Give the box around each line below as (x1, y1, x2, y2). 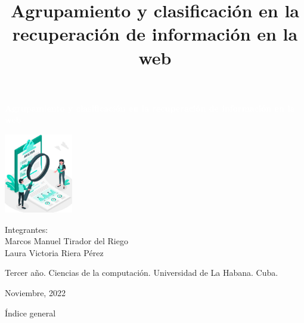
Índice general (5, 306, 56, 319)
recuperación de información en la (12, 21, 298, 46)
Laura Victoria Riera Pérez (5, 246, 104, 259)
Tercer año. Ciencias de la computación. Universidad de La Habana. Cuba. (5, 266, 278, 279)
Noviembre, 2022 (5, 286, 66, 299)
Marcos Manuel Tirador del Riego (5, 235, 128, 247)
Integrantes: (5, 223, 48, 235)
